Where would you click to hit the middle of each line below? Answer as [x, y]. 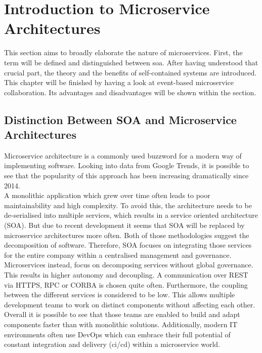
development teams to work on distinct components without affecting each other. [130, 304]
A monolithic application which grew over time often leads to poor [107, 195]
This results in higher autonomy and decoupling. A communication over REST [126, 274]
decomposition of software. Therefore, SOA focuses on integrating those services [128, 245]
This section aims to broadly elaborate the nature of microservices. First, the [123, 52]
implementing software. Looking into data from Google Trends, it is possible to [127, 165]
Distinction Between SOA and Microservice [120, 119]
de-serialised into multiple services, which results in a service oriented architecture [131, 215]
